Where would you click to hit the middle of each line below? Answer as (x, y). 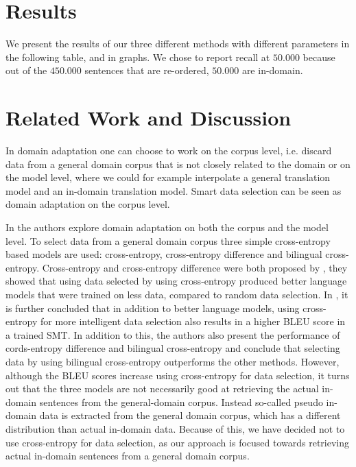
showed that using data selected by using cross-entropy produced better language (176, 281)
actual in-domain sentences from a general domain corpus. (128, 456)
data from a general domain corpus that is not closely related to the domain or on (178, 164)
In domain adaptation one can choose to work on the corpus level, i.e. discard (169, 151)
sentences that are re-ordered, (147, 70)
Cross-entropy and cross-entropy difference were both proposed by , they (195, 267)
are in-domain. (272, 70)
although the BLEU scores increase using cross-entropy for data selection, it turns (178, 375)
